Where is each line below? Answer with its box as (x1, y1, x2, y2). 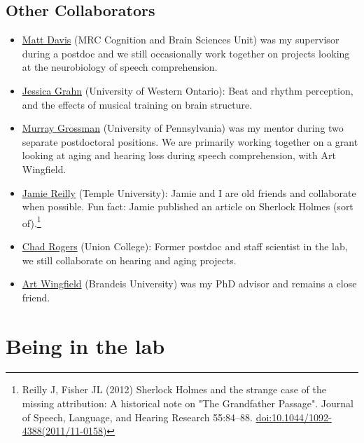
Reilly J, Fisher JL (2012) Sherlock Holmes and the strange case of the (22, 382, 326, 397)
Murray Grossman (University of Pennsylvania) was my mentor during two (22, 121, 344, 135)
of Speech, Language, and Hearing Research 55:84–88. (22, 409, 253, 424)
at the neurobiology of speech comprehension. (22, 60, 218, 74)
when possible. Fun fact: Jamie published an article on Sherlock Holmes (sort (22, 199, 353, 214)
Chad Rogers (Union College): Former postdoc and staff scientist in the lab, (22, 238, 348, 253)
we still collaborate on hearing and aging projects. (22, 252, 237, 267)
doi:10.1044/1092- (255, 409, 332, 424)
